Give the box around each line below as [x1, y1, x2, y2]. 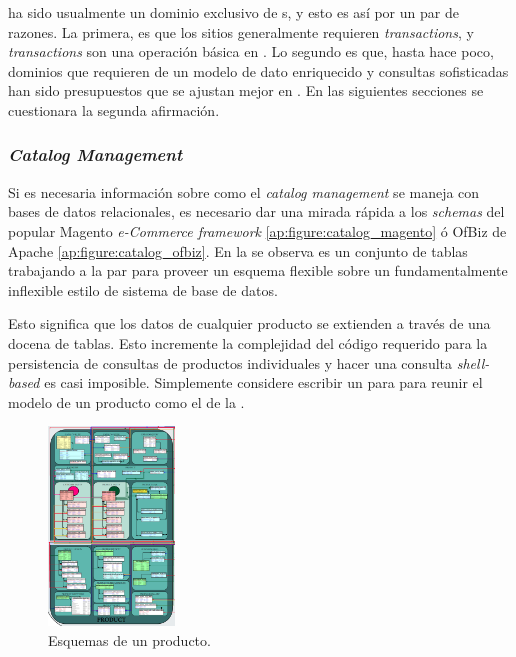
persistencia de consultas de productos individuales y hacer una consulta [8, 352, 453, 373]
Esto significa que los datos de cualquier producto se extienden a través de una [8, 313, 491, 334]
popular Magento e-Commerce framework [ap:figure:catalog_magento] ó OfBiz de [8, 220, 507, 241]
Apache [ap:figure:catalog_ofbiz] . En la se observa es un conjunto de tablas [8, 240, 468, 261]
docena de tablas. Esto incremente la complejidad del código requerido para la [8, 332, 488, 353]
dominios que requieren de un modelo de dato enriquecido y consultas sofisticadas [8, 60, 509, 81]
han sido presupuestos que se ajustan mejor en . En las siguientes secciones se [8, 80, 484, 101]
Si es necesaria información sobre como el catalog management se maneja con [8, 181, 480, 202]
